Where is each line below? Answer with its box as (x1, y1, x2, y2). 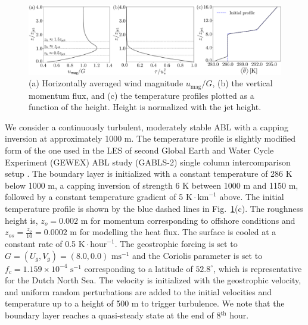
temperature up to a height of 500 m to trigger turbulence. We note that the (5, 297, 285, 310)
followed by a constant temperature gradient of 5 (5, 190, 183, 203)
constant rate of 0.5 (5, 237, 76, 249)
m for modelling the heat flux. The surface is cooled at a (70, 226, 276, 238)
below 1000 (5, 179, 45, 191)
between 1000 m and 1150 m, (191, 179, 298, 191)
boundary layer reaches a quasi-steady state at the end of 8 (5, 308, 221, 321)
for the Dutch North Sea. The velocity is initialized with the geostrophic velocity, (5, 274, 301, 286)
